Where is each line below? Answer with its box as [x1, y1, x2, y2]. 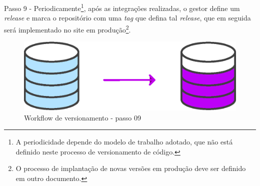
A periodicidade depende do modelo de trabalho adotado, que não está [15, 136, 233, 147]
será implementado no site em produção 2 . [4, 22, 131, 34]
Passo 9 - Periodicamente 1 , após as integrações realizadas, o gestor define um [4, 1, 240, 13]
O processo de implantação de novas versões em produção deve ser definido [15, 163, 246, 173]
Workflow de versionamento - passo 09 [24, 112, 141, 122]
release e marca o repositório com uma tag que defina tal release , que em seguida [4, 12, 251, 23]
